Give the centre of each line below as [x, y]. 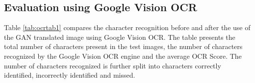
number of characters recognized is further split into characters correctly [113, 65]
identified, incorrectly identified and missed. [70, 75]
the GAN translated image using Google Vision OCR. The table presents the [120, 37]
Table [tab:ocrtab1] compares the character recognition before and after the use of [127, 27]
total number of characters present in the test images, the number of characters [123, 46]
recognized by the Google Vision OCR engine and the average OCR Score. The [123, 56]
